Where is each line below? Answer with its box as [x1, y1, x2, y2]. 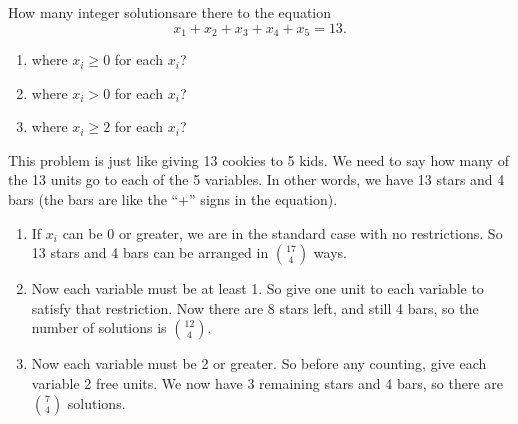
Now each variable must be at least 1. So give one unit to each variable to [31, 278, 484, 299]
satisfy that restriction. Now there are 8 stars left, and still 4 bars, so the [31, 297, 479, 318]
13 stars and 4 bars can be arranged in [31, 242, 269, 263]
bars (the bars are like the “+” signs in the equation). [8, 189, 338, 210]
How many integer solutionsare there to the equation [8, 2, 332, 22]
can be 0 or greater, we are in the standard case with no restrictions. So [62, 222, 503, 243]
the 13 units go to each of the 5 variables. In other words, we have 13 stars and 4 [8, 169, 505, 190]
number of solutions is [31, 317, 167, 338]
